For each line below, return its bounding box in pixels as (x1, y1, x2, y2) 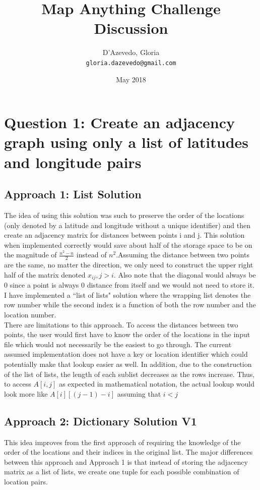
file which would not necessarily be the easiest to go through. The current (4, 339, 232, 349)
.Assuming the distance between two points (116, 249, 249, 260)
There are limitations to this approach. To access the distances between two (4, 319, 238, 330)
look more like (4, 388, 48, 399)
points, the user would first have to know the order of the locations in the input (4, 329, 250, 340)
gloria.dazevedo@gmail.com (86, 59, 176, 67)
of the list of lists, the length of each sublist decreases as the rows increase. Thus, (4, 368, 255, 379)
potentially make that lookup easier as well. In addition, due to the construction (4, 358, 252, 369)
